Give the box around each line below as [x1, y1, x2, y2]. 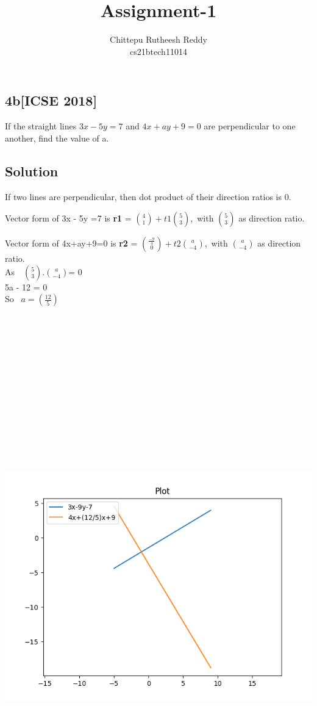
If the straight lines [5, 120, 77, 132]
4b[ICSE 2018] [5, 91, 98, 110]
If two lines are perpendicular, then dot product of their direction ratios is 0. [5, 190, 291, 203]
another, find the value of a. [5, 131, 109, 144]
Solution [5, 161, 59, 180]
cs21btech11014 [130, 45, 187, 57]
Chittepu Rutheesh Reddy [110, 33, 207, 46]
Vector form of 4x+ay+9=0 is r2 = [5, 237, 138, 250]
